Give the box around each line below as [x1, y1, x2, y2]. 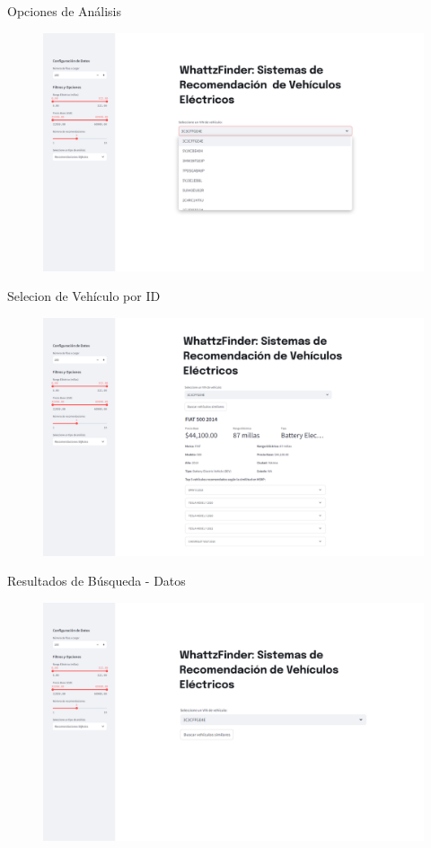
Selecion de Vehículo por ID [7, 287, 161, 305]
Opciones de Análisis [7, 2, 122, 20]
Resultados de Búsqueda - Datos [7, 571, 186, 590]
